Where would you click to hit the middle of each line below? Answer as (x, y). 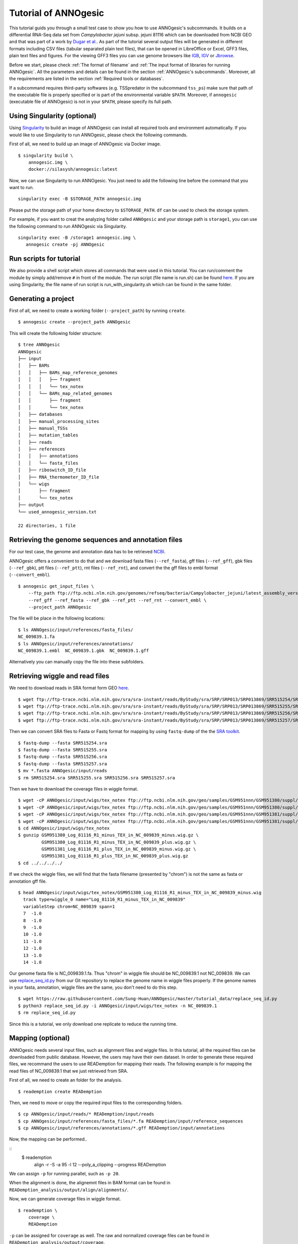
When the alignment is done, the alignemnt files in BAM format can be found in (90, 1183)
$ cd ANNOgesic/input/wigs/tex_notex (64, 828)
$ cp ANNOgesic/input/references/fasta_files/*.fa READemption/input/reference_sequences (131, 1121)
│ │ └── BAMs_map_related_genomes (65, 393)
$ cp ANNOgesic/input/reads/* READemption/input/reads (86, 1114)
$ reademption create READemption (60, 1091)
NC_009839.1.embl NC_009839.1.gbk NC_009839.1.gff (83, 650)
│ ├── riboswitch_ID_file (52, 470)
